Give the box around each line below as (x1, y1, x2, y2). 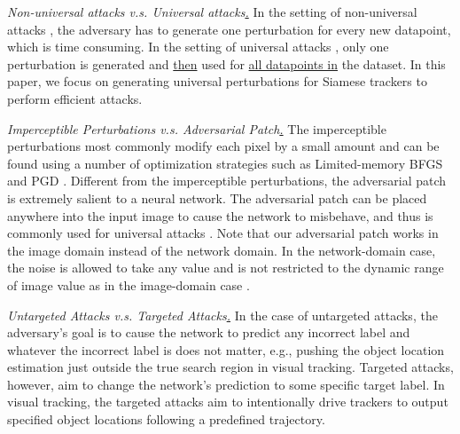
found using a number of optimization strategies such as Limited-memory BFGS (7, 154, 443, 172)
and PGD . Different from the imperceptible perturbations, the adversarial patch (7, 171, 447, 190)
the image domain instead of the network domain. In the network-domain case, (7, 241, 436, 259)
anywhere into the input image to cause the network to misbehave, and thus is (7, 206, 433, 225)
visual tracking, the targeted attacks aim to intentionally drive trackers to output (7, 392, 448, 411)
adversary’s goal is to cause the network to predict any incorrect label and (7, 323, 410, 342)
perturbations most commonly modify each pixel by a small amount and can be (7, 137, 440, 155)
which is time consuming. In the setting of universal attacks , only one (7, 37, 389, 56)
